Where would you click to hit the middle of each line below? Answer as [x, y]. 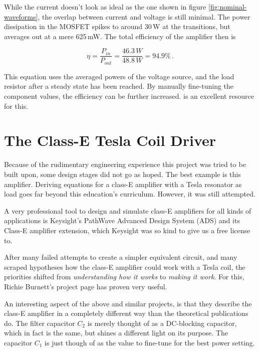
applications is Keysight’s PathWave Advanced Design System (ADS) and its [122, 220]
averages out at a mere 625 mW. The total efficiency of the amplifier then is [120, 36]
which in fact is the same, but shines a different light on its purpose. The [116, 333]
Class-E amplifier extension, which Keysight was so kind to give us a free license [127, 230]
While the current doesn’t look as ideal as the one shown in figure [105, 7]
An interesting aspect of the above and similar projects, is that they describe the [128, 303]
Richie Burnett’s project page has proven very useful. [86, 286]
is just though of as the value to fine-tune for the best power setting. [150, 342]
